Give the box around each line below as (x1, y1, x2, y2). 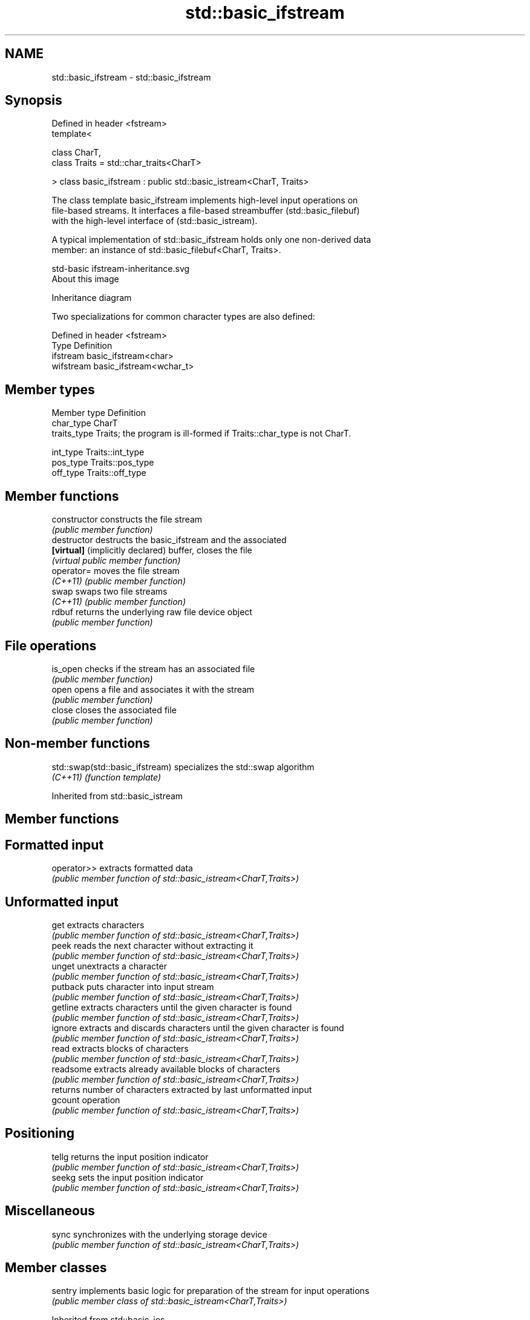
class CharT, (51, 147, 101, 158)
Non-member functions (5, 736, 150, 751)
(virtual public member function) (51, 555, 181, 566)
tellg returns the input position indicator (51, 1151, 209, 1162)
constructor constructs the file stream (51, 514, 203, 525)
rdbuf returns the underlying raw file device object (51, 607, 252, 618)
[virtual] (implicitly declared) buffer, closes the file (51, 545, 252, 556)
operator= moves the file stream (51, 566, 180, 576)
